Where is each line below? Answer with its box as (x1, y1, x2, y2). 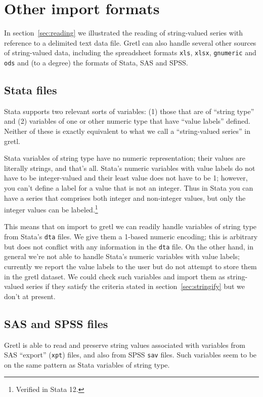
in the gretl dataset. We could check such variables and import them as (4, 271, 225, 281)
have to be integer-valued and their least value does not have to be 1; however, (4, 172, 248, 183)
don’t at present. (4, 291, 56, 301)
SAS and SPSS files (4, 315, 108, 331)
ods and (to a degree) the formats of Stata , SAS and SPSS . (4, 57, 188, 67)
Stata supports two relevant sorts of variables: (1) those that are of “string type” (4, 105, 254, 116)
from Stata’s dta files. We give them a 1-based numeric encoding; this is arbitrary (4, 231, 258, 242)
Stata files (4, 82, 57, 98)
